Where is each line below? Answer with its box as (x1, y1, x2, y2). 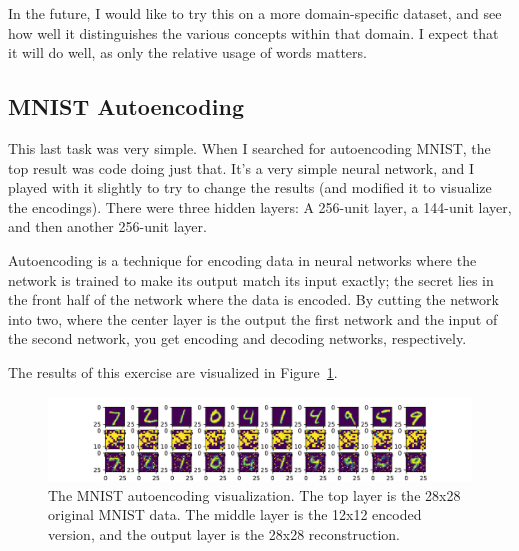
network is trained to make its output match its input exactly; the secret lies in (8, 269, 494, 290)
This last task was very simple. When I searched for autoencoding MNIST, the (8, 137, 491, 158)
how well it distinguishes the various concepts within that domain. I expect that (8, 22, 499, 43)
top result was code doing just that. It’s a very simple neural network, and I (8, 157, 475, 178)
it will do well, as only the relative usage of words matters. (8, 42, 367, 63)
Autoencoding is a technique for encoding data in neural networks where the (8, 249, 477, 270)
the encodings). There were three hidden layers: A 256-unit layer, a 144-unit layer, (8, 196, 512, 217)
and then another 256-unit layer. (8, 216, 207, 237)
